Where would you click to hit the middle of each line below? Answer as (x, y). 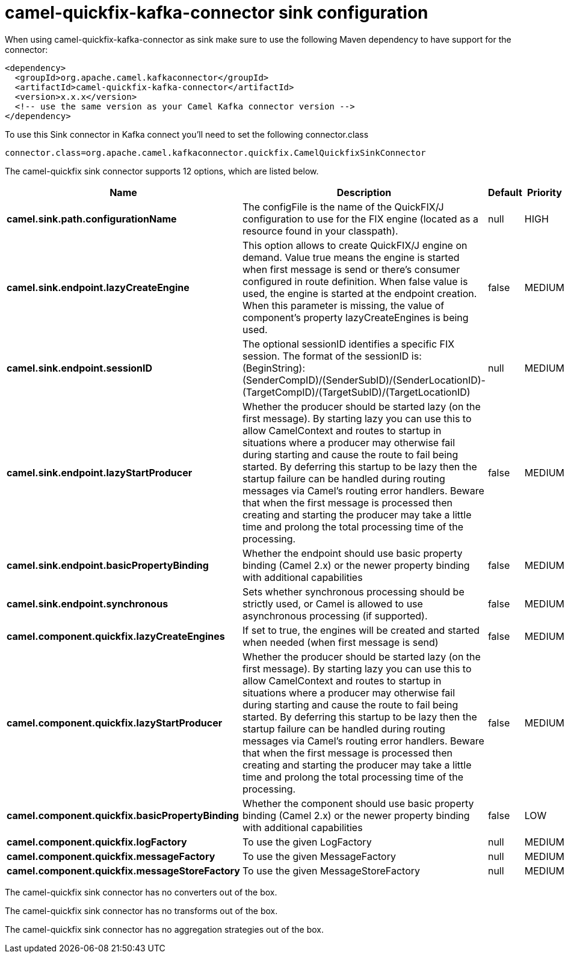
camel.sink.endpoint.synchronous (88, 603)
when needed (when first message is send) (340, 642)
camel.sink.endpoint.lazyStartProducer (100, 472)
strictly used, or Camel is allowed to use (332, 603)
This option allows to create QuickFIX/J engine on (355, 245)
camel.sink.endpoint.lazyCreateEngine (98, 287)
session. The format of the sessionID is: (332, 356)
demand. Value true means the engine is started (351, 257)
